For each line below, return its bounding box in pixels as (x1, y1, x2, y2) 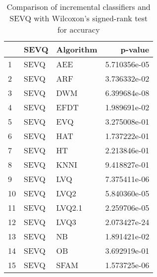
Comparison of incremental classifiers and (6, 1, 151, 12)
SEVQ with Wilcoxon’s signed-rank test (9, 12, 148, 24)
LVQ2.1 (56, 202, 83, 213)
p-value (120, 44, 150, 55)
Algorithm (56, 44, 98, 55)
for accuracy (57, 24, 100, 35)
